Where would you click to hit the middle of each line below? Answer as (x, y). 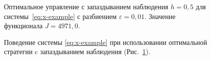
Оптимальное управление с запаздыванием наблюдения (86, 6)
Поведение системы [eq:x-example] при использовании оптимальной (106, 42)
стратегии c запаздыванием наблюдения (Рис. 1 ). (77, 51)
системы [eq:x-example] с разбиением (60, 16)
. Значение (160, 16)
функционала (23, 26)
